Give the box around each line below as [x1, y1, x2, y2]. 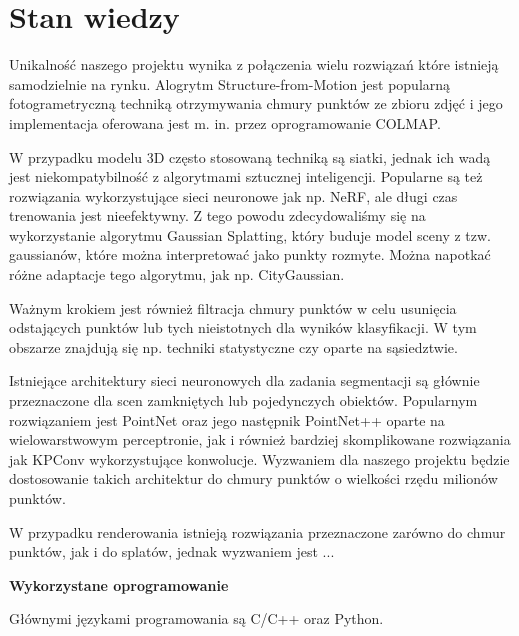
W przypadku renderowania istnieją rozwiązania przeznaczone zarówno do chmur [9, 521, 506, 542]
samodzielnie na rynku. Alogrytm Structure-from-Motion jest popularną [9, 73, 451, 94]
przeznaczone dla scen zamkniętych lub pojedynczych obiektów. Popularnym [9, 390, 478, 411]
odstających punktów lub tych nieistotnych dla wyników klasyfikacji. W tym [9, 317, 477, 338]
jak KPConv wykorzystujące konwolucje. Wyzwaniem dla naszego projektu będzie [9, 448, 510, 469]
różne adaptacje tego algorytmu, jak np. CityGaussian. [9, 264, 345, 285]
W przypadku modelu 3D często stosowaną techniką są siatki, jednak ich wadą [9, 146, 491, 167]
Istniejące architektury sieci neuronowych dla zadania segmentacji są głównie [9, 370, 480, 391]
